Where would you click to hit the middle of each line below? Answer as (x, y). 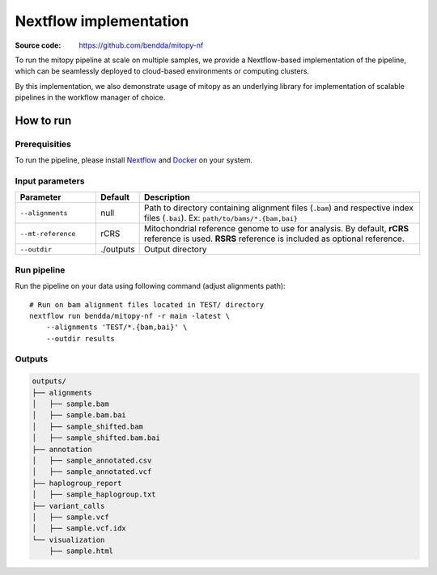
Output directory (175, 249)
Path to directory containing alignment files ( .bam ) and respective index (279, 208)
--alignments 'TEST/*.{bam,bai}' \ (117, 327)
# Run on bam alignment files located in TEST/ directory (147, 304)
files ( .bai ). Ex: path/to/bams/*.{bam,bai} (221, 218)
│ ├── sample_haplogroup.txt (94, 495)
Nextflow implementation (102, 21)
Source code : (38, 45)
